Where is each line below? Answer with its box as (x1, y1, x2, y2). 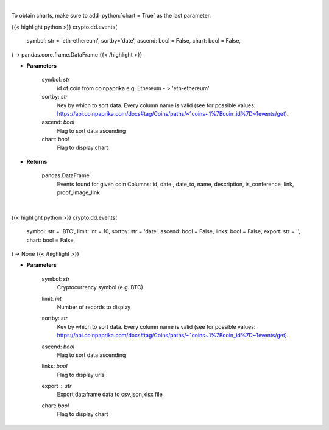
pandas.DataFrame (41, 172, 90, 179)
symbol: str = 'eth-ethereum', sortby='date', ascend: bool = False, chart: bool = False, (26, 37, 241, 44)
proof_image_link (57, 189, 101, 196)
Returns (26, 158, 48, 165)
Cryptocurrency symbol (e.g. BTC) (57, 284, 143, 291)
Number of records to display (57, 303, 131, 311)
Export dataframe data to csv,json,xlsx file (57, 390, 163, 398)
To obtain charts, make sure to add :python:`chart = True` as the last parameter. (11, 12, 211, 19)
